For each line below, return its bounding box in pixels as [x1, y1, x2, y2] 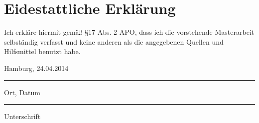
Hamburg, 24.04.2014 [4, 62, 69, 73]
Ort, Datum [4, 87, 40, 97]
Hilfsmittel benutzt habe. [4, 46, 81, 57]
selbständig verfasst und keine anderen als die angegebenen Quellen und [4, 36, 224, 47]
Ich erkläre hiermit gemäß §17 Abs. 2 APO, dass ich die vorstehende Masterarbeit [4, 27, 255, 37]
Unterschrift [4, 111, 41, 122]
